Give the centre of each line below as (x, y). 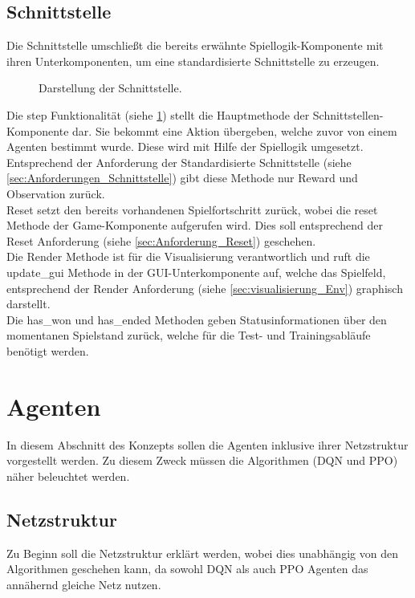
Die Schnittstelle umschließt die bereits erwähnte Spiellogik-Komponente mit (195, 45)
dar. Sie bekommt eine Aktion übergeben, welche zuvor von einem (235, 130)
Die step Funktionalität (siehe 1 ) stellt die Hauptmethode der (158, 114)
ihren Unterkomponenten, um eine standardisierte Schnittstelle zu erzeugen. (193, 61)
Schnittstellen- (348, 114)
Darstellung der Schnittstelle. (110, 88)
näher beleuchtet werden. (68, 476)
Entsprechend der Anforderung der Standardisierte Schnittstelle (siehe (179, 162)
